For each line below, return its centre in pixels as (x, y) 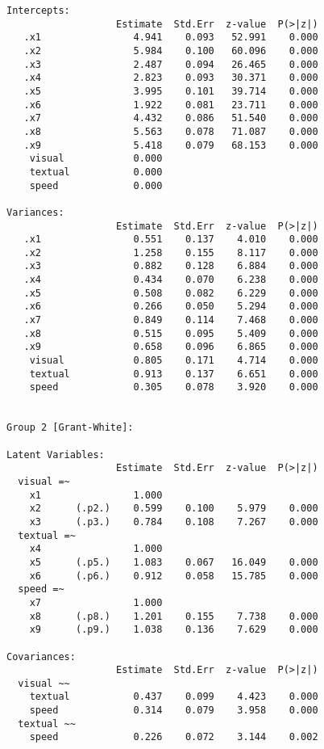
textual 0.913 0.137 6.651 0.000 (174, 374)
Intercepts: (38, 11)
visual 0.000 (96, 159)
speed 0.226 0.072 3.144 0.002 (174, 737)
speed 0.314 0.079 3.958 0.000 (174, 711)
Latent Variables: (56, 454)
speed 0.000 (96, 185)
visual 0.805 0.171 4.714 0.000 (174, 361)
